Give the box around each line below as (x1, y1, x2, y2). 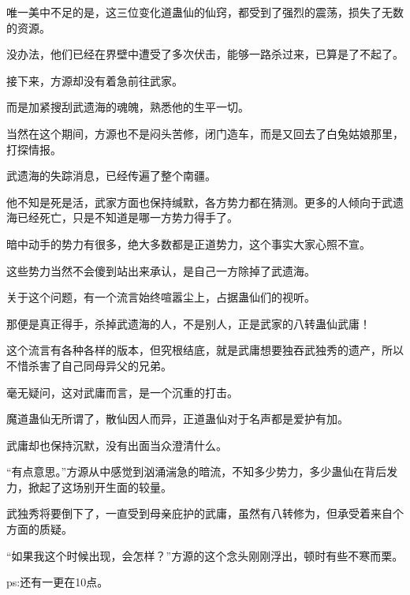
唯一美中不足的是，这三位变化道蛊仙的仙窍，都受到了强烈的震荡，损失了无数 (6, 4, 404, 20)
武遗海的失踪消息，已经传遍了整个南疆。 (6, 167, 216, 184)
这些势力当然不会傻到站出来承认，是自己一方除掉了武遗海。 (6, 262, 315, 279)
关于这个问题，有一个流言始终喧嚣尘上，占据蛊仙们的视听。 (6, 289, 315, 305)
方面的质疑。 (6, 521, 73, 537)
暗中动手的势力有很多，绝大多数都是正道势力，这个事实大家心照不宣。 (6, 235, 371, 252)
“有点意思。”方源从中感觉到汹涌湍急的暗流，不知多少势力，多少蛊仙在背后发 (6, 463, 398, 480)
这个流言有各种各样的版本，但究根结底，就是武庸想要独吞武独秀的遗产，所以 (6, 342, 404, 358)
